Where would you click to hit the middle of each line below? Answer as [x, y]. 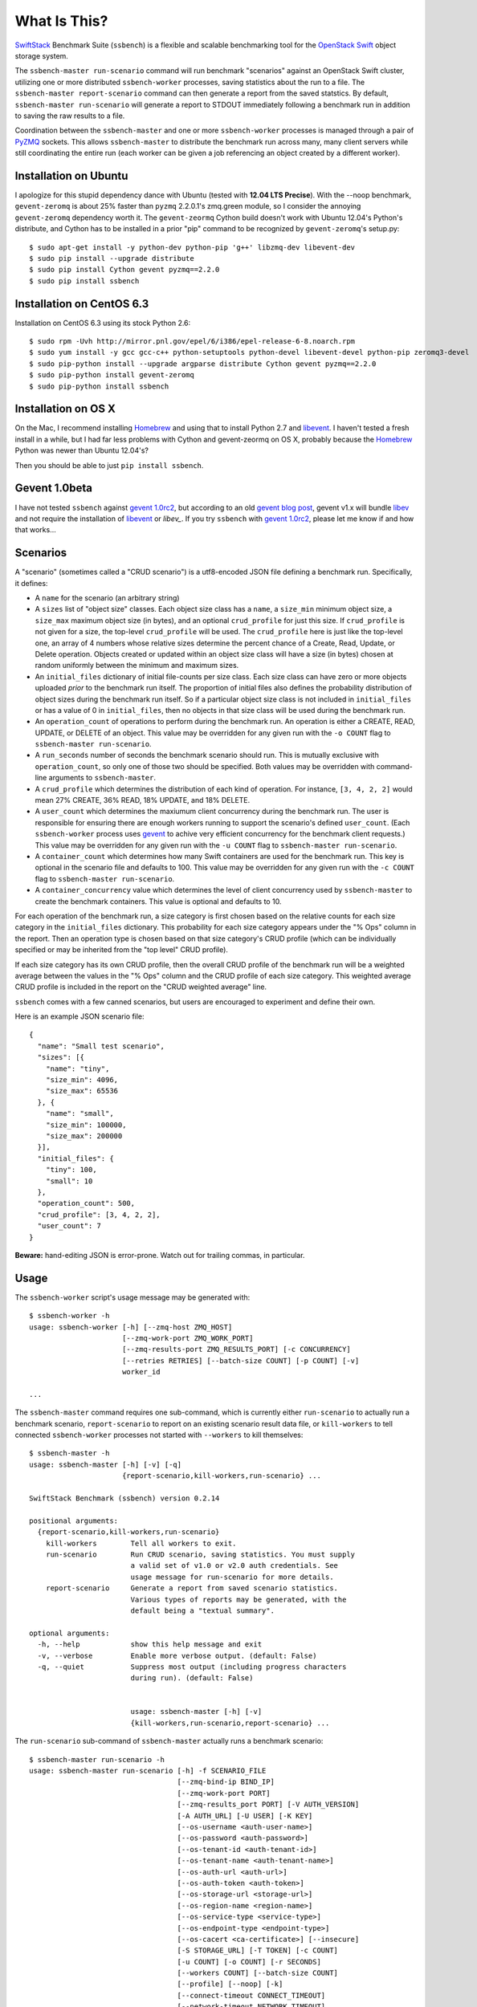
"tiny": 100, [71, 1170]
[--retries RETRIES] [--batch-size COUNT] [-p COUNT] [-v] [241, 1360]
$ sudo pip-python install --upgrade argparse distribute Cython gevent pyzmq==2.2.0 [203, 364]
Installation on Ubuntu [71, 175]
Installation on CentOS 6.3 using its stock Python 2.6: [103, 323]
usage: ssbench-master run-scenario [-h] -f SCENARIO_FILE [148, 1771]
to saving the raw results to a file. [70, 116]
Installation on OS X [65, 409]
